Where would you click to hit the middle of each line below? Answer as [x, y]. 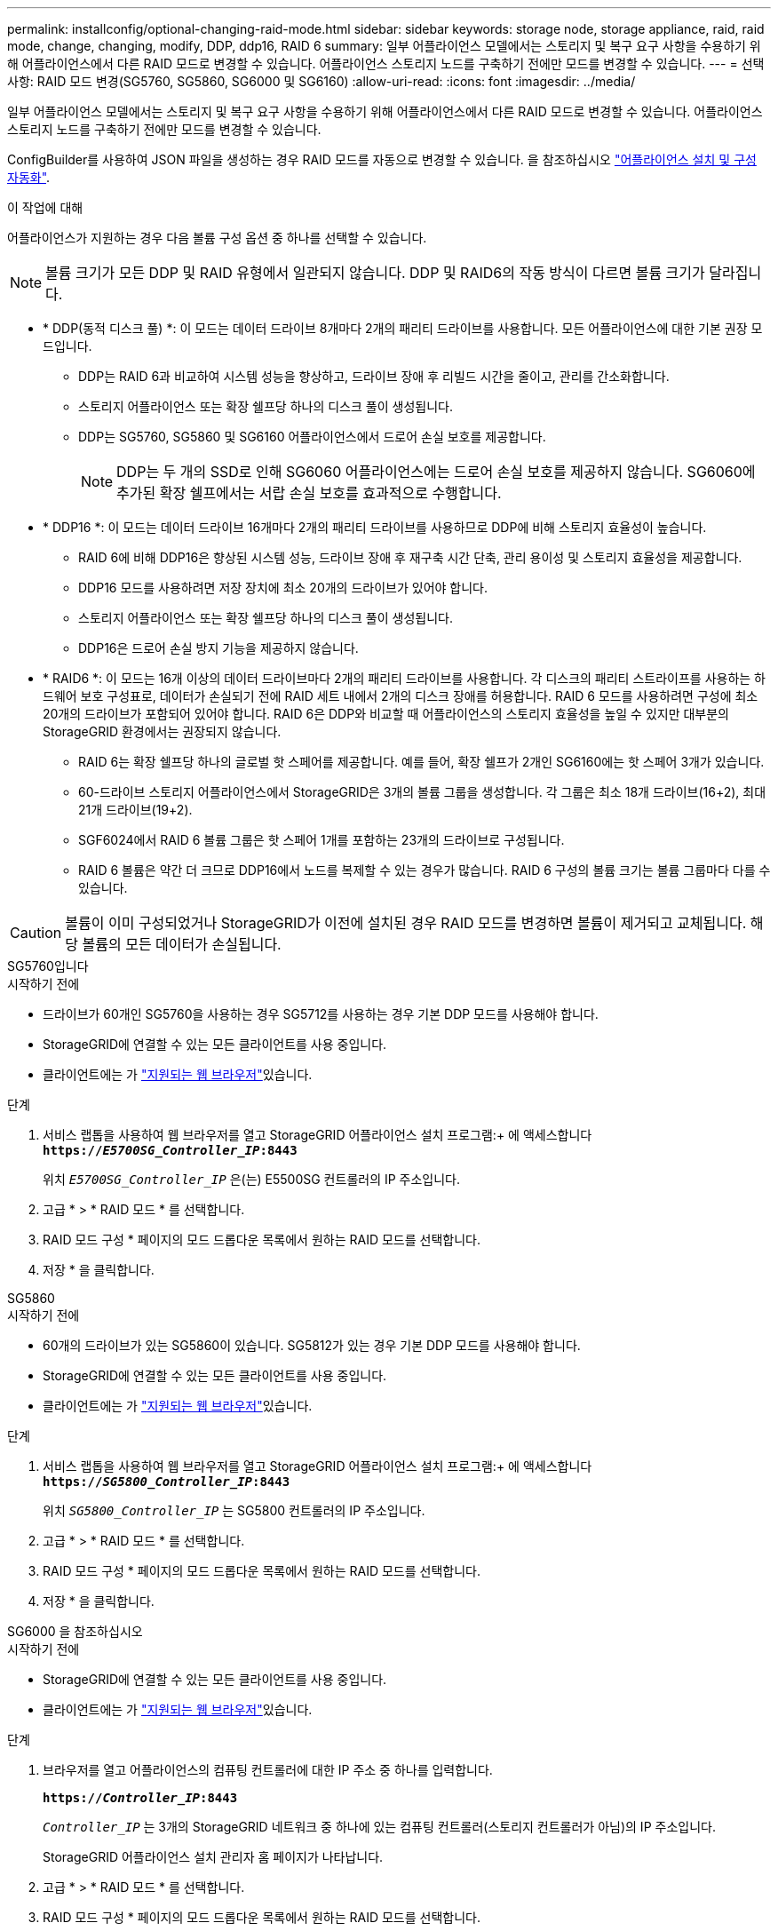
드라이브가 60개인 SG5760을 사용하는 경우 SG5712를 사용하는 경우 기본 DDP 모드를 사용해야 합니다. [321, 1014]
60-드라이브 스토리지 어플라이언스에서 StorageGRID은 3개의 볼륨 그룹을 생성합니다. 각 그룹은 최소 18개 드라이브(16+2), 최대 [422, 792]
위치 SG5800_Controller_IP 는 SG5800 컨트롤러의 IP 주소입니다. [234, 1510]
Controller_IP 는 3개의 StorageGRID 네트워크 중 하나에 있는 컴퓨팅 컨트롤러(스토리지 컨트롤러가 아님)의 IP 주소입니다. [379, 1827]
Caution [36, 933]
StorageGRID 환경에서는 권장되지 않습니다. [162, 731]
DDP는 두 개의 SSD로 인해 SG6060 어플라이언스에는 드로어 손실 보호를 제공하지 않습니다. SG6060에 [436, 472]
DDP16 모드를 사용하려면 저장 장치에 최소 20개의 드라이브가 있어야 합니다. [283, 588]
